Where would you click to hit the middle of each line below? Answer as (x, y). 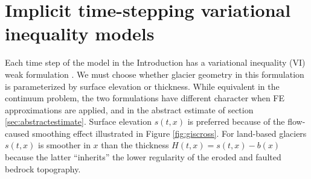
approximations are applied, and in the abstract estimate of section (129, 109)
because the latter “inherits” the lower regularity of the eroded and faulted (143, 157)
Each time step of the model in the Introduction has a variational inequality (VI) (155, 62)
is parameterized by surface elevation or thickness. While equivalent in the (142, 86)
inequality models (80, 33)
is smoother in (64, 145)
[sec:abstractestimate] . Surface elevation (78, 121)
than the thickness (135, 145)
